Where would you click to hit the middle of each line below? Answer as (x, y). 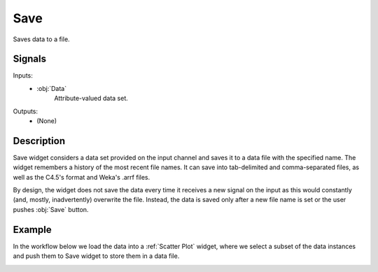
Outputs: (26, 111)
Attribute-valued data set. (91, 99)
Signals (30, 59)
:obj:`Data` (51, 88)
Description (39, 141)
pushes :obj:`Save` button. (51, 209)
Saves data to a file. (41, 39)
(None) (47, 121)
